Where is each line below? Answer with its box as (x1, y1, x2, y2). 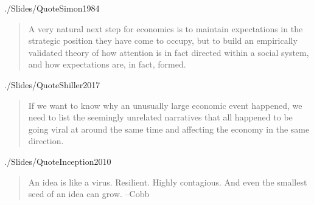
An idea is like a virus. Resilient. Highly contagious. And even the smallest (28, 175, 307, 188)
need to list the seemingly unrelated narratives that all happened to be (28, 111, 293, 123)
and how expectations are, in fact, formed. (28, 58, 186, 71)
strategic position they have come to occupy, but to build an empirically (28, 34, 298, 47)
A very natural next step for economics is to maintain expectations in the (28, 22, 303, 35)
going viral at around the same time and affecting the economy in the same (28, 122, 310, 135)
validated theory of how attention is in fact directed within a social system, (28, 46, 309, 58)
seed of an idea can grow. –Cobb (28, 187, 150, 200)
